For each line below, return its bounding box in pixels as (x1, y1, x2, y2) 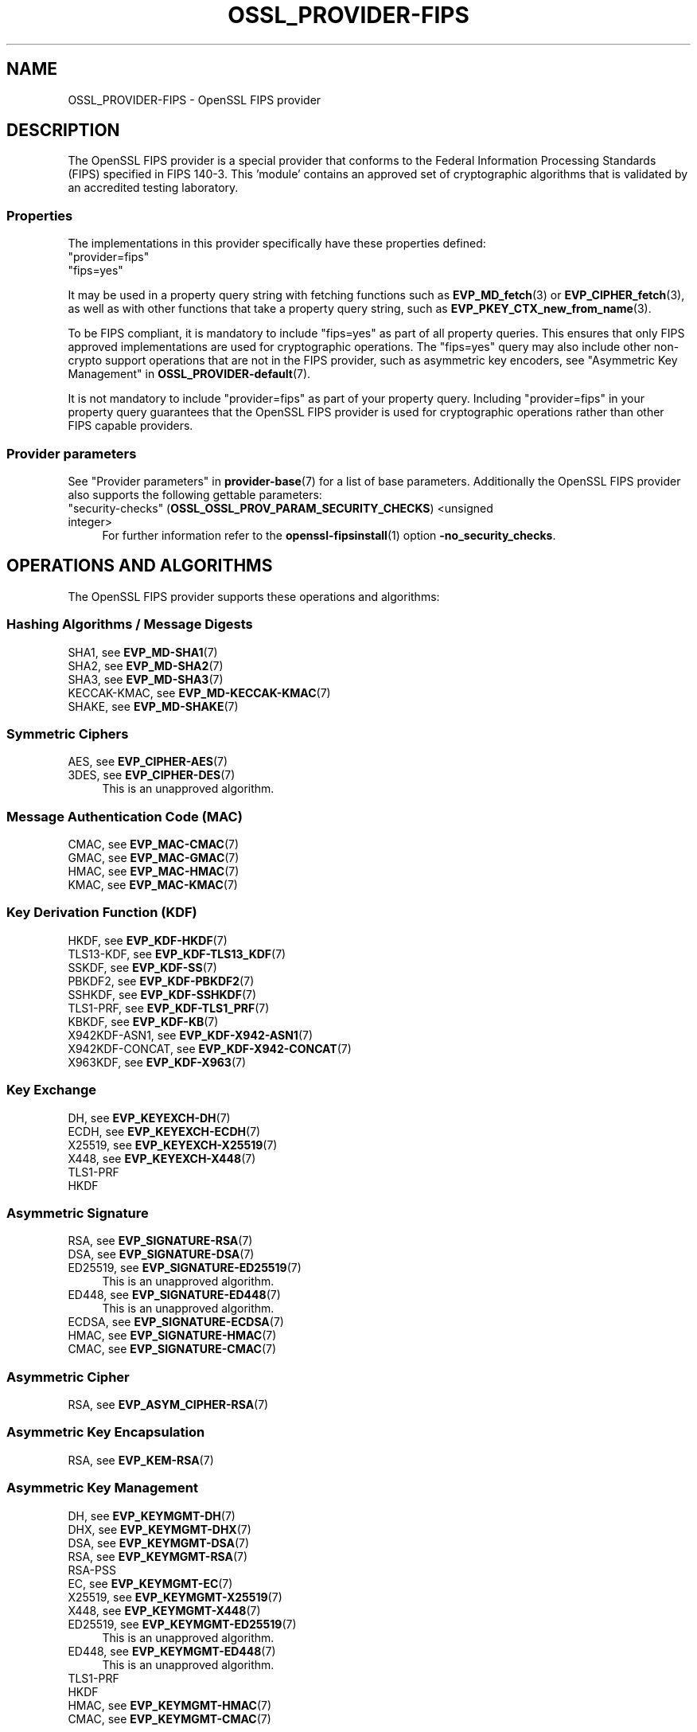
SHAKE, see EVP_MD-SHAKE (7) (68, 699, 239, 713)
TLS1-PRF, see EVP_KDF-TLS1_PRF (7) (68, 1001, 270, 1015)
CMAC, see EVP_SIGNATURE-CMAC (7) (68, 1342, 277, 1356)
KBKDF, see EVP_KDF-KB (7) (68, 1014, 219, 1028)
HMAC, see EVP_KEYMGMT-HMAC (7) (68, 1698, 272, 1712)
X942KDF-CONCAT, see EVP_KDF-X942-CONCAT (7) (68, 1041, 352, 1055)
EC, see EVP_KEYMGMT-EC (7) (68, 1576, 233, 1590)
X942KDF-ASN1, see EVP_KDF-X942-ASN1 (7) (68, 1028, 313, 1042)
